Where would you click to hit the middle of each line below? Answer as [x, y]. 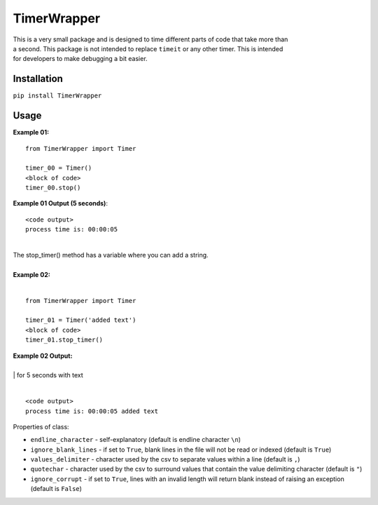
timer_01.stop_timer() [64, 340]
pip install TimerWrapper [57, 96]
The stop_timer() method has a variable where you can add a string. [111, 255]
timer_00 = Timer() [59, 168]
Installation [38, 79]
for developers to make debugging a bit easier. [80, 59]
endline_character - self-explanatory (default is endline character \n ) [136, 440]
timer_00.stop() [53, 188]
